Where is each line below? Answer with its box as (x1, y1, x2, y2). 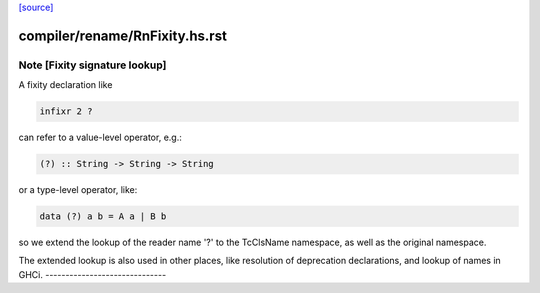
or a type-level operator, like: (18, 184, 138, 196)
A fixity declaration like (18, 79, 113, 91)
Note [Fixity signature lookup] (18, 58, 167, 72)
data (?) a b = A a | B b (39, 211, 167, 222)
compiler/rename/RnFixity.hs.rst (18, 27, 227, 44)
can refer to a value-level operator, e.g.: (18, 131, 182, 144)
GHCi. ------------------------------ (18, 268, 167, 280)
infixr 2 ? (39, 106, 93, 117)
